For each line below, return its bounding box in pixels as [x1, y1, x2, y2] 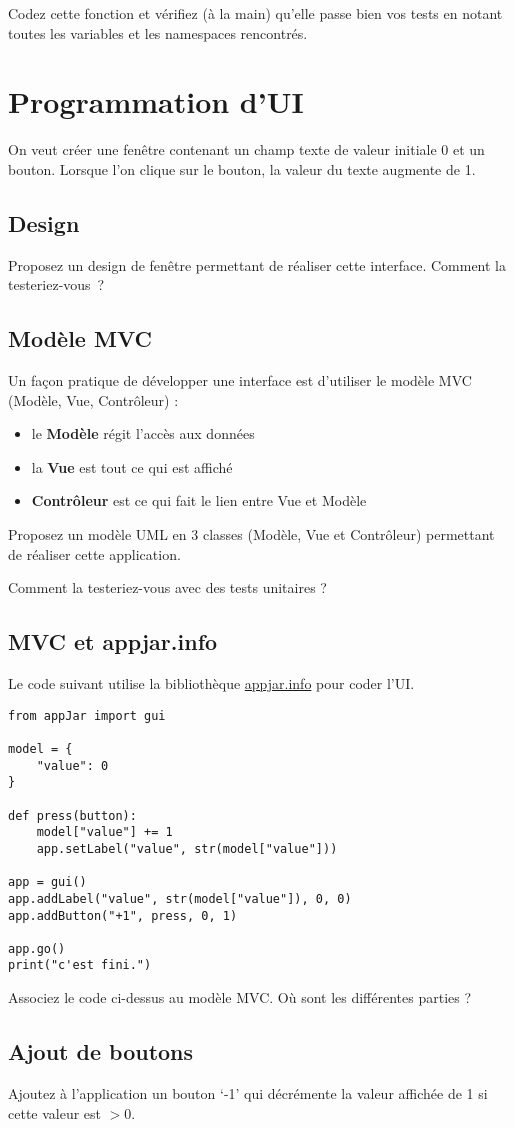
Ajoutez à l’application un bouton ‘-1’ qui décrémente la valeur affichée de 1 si [8, 1082, 488, 1103]
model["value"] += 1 [36, 825, 173, 840]
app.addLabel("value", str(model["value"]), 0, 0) [8, 891, 352, 906]
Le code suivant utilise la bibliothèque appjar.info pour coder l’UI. [8, 673, 415, 694]
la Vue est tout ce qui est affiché [31, 456, 233, 477]
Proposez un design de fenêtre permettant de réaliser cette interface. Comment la [8, 254, 506, 275]
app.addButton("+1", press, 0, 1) [8, 908, 238, 923]
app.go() [8, 941, 66, 956]
